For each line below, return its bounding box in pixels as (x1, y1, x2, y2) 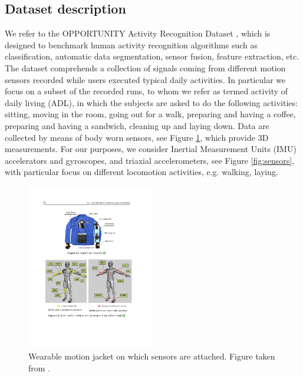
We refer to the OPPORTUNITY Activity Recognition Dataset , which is (5, 27, 271, 39)
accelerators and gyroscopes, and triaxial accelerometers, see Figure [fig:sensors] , (5, 154, 295, 166)
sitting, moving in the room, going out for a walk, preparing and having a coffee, (5, 108, 296, 120)
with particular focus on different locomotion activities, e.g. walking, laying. (5, 166, 278, 178)
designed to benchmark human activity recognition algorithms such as (5, 38, 258, 51)
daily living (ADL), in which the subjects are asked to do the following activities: (5, 96, 298, 108)
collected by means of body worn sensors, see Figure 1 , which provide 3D (5, 131, 269, 143)
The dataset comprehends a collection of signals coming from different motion (5, 61, 286, 74)
